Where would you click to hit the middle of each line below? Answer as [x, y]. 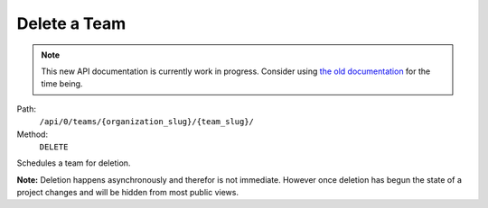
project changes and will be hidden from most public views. [128, 193]
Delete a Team [71, 23]
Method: [33, 134]
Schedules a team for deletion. [74, 163]
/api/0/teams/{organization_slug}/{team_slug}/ [147, 122]
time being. [62, 84]
